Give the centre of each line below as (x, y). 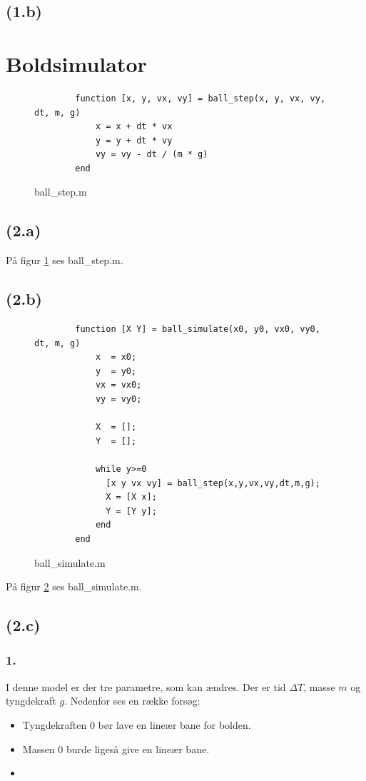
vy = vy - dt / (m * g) (152, 155)
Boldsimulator (76, 63)
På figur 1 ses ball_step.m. (65, 260)
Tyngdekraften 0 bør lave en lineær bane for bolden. (137, 724)
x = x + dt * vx (134, 127)
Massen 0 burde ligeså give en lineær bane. (116, 749)
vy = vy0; (118, 399)
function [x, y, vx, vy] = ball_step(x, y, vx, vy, (200, 98)
